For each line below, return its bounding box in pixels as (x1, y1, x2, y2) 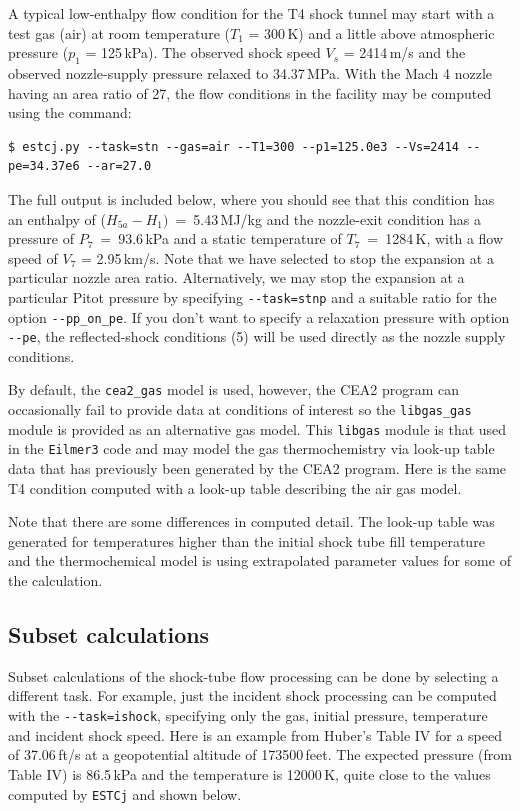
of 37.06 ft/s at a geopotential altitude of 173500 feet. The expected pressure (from (8, 744, 512, 765)
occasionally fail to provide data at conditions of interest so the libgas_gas (8, 399, 472, 420)
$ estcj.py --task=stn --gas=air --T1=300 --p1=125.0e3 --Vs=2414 (8, 139, 460, 154)
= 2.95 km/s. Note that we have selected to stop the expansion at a (81, 247, 494, 268)
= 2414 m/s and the (343, 42, 466, 63)
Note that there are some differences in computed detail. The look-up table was (8, 511, 495, 532)
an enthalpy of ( (8, 208, 107, 229)
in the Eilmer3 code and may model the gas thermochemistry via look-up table (8, 438, 495, 459)
